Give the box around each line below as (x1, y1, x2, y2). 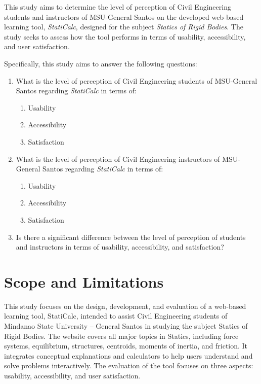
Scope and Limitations (4, 271, 164, 292)
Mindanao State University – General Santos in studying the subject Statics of (4, 321, 248, 331)
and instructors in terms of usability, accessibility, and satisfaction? (16, 241, 224, 252)
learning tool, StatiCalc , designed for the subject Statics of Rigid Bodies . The (4, 21, 243, 32)
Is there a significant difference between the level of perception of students (16, 231, 246, 242)
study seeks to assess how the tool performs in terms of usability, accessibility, (4, 31, 246, 42)
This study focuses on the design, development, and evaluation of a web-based (4, 300, 246, 311)
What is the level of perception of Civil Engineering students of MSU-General (16, 75, 257, 86)
